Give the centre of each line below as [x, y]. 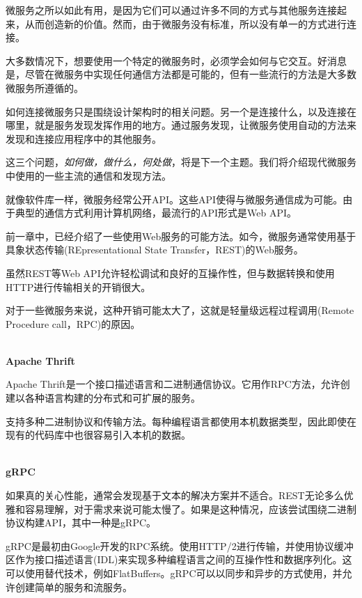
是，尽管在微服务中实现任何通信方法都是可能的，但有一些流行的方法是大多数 [181, 74]
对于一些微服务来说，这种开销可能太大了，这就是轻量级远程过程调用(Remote [180, 310]
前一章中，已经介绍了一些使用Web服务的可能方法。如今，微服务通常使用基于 [181, 236]
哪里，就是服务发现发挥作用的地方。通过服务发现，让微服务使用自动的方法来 [181, 125]
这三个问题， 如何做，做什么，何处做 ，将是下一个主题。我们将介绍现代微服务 [181, 162]
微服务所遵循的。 [45, 87]
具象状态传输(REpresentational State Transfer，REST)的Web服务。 [155, 250]
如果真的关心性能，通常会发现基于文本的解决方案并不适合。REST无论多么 [175, 495]
